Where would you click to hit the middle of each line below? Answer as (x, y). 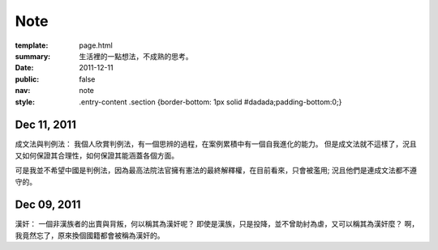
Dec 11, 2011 (45, 125)
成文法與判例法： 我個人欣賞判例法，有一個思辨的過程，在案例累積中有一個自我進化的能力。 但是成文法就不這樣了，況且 (216, 144)
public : (27, 79)
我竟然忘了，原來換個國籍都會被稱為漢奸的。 (90, 235)
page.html (96, 45)
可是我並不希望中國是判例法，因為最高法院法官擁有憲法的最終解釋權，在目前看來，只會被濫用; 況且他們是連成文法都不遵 (216, 171)
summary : (33, 56)
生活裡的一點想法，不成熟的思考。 (136, 56)
